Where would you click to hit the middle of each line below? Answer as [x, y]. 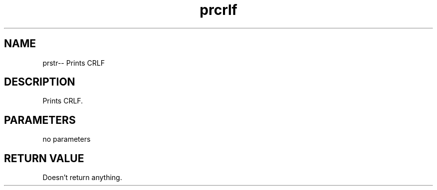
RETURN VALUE [44, 158]
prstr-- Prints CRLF [74, 63]
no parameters [67, 139]
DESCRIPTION [40, 82]
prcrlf [218, 10]
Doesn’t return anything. [82, 178]
